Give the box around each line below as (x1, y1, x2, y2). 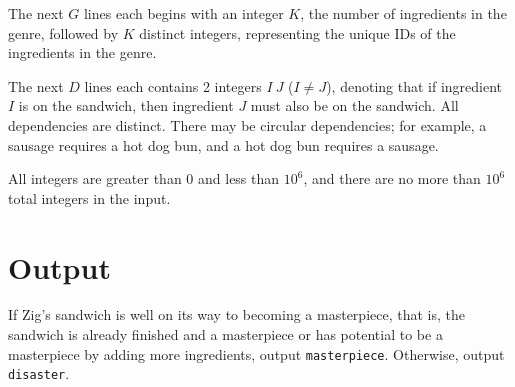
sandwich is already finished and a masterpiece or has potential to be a (8, 324, 443, 345)
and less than (198, 168, 280, 189)
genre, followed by (8, 22, 119, 43)
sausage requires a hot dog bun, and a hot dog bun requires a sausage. (8, 134, 439, 155)
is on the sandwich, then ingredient (18, 95, 234, 116)
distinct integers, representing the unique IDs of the (139, 22, 456, 43)
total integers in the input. (8, 187, 171, 208)
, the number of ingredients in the (300, 3, 507, 23)
